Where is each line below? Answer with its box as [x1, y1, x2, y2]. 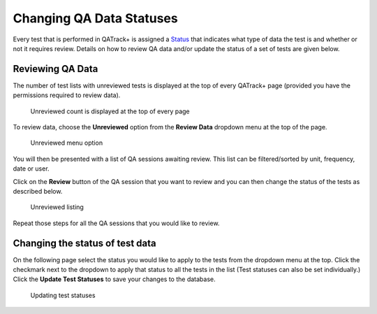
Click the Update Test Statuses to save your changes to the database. [13, 275, 216, 283]
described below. [13, 187, 63, 195]
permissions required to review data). [13, 91, 121, 99]
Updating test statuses [30, 291, 96, 299]
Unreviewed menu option [30, 138, 103, 147]
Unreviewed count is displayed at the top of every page [30, 107, 190, 115]
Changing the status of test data [13, 237, 156, 249]
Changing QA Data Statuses [13, 10, 178, 26]
